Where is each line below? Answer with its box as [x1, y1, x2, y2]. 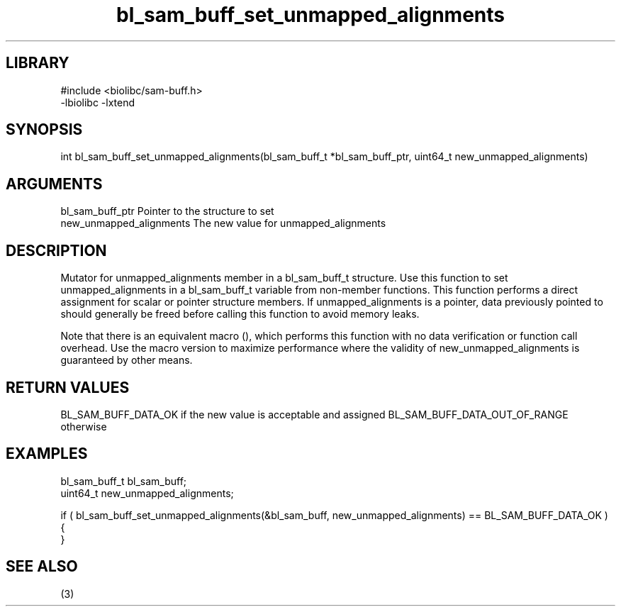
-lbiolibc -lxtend [60, 96, 135, 109]
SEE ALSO [6, 557, 78, 576]
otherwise [60, 420, 107, 433]
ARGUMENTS [6, 174, 103, 193]
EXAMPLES [6, 445, 88, 463]
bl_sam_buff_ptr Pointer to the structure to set [60, 205, 274, 218]
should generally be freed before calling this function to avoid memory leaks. [60, 308, 420, 321]
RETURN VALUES [6, 378, 130, 396]
